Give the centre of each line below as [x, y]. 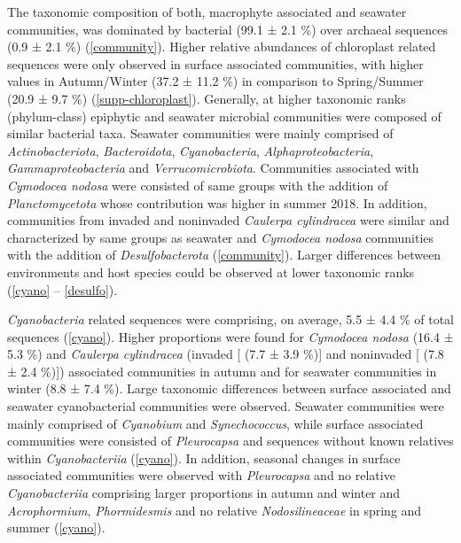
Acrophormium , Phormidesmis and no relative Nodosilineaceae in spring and [215, 510]
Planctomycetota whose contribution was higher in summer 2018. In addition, [217, 202]
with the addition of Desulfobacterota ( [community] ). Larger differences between [224, 255]
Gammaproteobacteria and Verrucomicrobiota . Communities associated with [213, 168]
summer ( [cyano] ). [56, 527]
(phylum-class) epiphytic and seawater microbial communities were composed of [224, 116]
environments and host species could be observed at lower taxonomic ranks [211, 271]
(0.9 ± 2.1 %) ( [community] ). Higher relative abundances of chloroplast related [222, 47]
